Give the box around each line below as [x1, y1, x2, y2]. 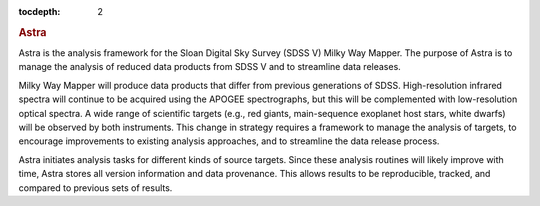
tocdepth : [18, 6, 61, 17]
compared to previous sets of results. [18, 181, 173, 194]
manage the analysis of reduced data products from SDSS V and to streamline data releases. [18, 61, 402, 73]
